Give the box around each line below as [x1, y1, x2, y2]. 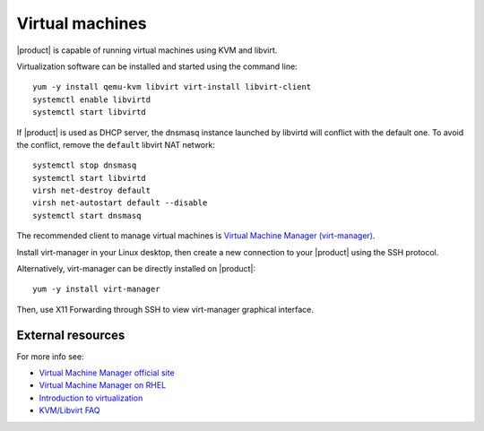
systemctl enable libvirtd [32, 94, 151, 105]
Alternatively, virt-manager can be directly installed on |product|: [16, 263, 255, 274]
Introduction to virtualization [39, 392, 143, 403]
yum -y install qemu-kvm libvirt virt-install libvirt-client [32, 82, 312, 92]
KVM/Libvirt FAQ [39, 405, 100, 416]
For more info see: [16, 350, 84, 362]
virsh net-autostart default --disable [32, 198, 208, 208]
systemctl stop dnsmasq [32, 160, 137, 170]
